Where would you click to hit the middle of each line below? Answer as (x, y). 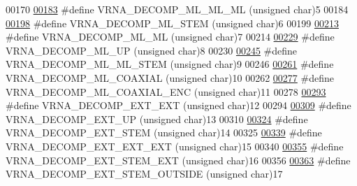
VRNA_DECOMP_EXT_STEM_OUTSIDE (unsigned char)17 (144, 174)
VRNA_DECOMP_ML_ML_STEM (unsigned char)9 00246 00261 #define (170, 64)
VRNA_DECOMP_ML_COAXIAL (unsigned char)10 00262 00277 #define (170, 77)
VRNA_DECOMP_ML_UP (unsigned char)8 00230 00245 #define (152, 50)
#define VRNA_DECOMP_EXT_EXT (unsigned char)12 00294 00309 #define (178, 105)
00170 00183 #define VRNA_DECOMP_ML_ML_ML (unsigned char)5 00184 (177, 9)
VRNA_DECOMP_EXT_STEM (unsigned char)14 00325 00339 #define (164, 133)
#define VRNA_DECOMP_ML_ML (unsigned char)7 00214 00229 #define (170, 37)
